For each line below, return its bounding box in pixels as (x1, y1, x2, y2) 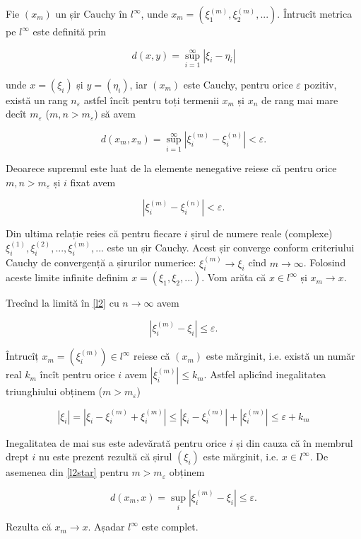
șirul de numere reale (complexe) (191, 226, 333, 241)
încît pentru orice (40, 367, 115, 382)
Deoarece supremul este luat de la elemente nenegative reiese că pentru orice (6, 161, 337, 176)
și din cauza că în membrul (236, 435, 353, 450)
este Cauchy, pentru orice (183, 76, 293, 91)
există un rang (6, 92, 68, 107)
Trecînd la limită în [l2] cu (6, 295, 119, 310)
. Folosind (303, 255, 346, 270)
